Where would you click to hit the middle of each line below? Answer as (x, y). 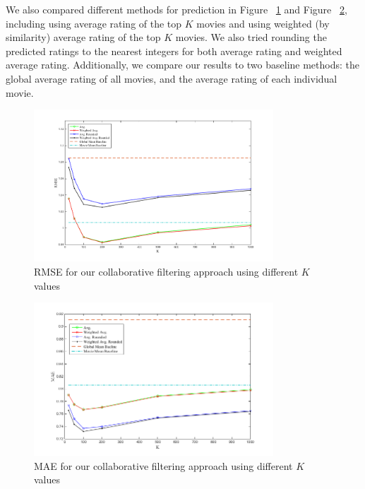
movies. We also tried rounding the (251, 37)
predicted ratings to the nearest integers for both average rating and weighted (174, 51)
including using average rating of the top (94, 23)
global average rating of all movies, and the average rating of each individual (172, 78)
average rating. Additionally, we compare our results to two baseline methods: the (182, 65)
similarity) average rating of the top (83, 37)
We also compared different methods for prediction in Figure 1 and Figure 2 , (176, 9)
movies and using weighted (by (263, 23)
